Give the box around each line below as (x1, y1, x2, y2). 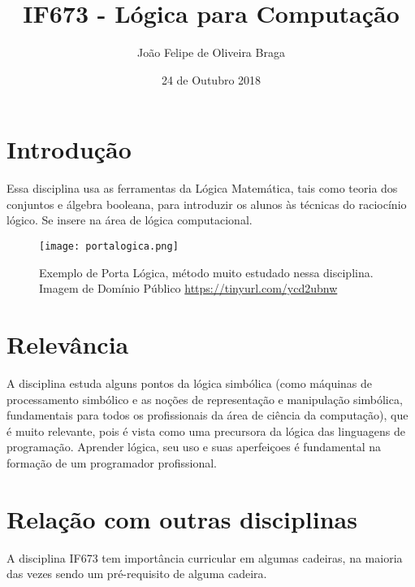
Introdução (6, 133, 132, 166)
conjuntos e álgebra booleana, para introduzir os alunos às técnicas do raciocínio (6, 195, 407, 212)
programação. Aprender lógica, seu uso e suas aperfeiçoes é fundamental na (6, 438, 382, 455)
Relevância (6, 328, 129, 361)
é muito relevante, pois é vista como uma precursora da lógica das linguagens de (6, 422, 405, 439)
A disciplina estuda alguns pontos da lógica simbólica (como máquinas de (6, 375, 373, 391)
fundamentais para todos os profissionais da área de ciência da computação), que (6, 407, 409, 424)
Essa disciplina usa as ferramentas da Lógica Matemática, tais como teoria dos (6, 180, 398, 197)
